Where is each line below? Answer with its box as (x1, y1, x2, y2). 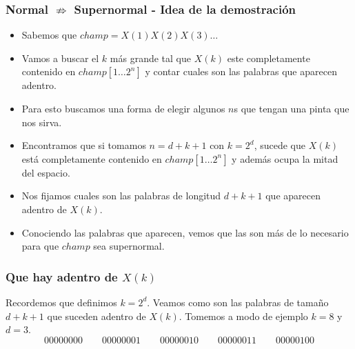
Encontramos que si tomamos (21, 138, 146, 152)
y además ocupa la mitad (232, 151, 338, 166)
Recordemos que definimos (6, 295, 117, 309)
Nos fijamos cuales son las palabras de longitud (21, 188, 221, 203)
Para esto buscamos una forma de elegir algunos (21, 101, 225, 115)
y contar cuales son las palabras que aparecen (145, 64, 337, 79)
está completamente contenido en (21, 151, 162, 166)
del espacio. (21, 165, 70, 179)
